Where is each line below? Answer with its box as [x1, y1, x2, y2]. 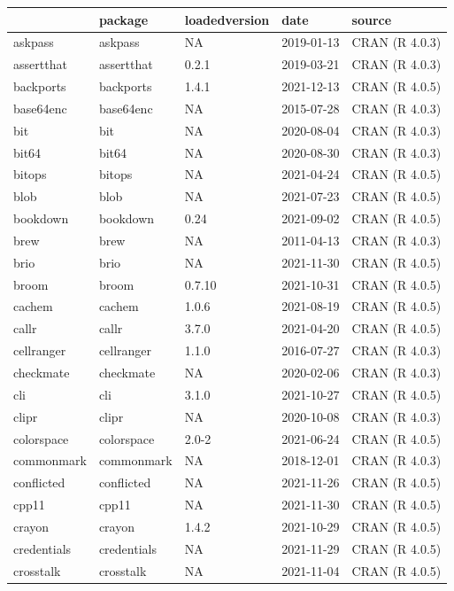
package [98, 10, 149, 28]
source [351, 10, 392, 28]
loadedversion [184, 10, 270, 28]
